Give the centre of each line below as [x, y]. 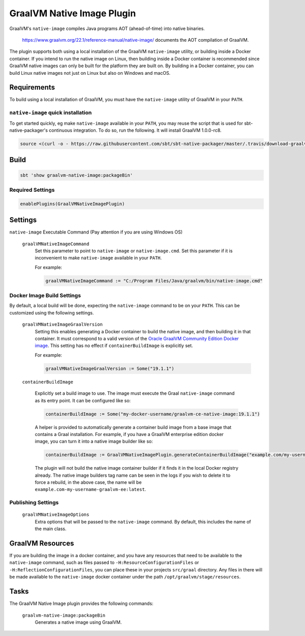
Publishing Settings [34, 503]
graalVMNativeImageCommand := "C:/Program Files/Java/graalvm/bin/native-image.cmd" [154, 281]
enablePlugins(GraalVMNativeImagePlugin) [72, 204]
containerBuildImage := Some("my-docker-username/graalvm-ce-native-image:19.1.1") [153, 414]
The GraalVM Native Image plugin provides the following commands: [81, 603]
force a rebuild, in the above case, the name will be [88, 482]
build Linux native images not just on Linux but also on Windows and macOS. [90, 73]
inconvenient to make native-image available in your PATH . [98, 258]
